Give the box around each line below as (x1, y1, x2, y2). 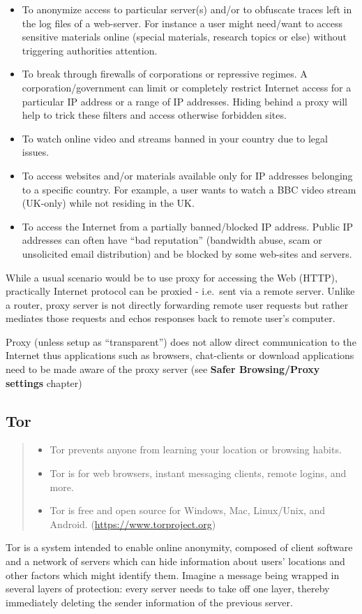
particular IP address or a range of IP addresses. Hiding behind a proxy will (22, 94, 347, 108)
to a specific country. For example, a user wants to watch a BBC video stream (22, 182, 356, 196)
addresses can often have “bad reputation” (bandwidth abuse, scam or (22, 233, 322, 247)
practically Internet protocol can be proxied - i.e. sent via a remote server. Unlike (6, 284, 355, 298)
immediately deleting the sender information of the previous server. (6, 594, 293, 609)
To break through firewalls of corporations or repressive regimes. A (22, 66, 308, 81)
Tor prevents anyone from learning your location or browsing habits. (50, 442, 342, 457)
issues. (22, 145, 50, 159)
